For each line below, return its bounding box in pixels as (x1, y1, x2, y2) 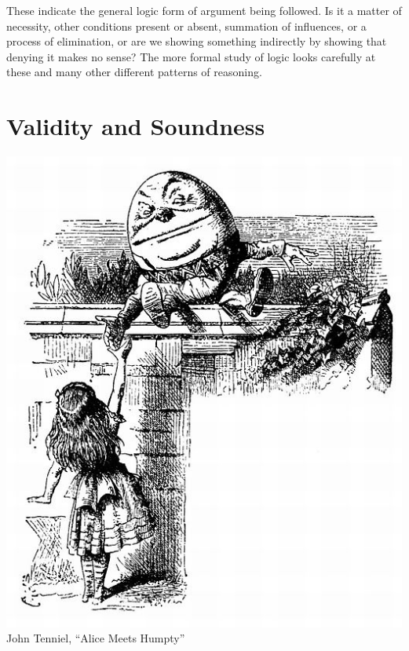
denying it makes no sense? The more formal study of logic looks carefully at (6, 48, 376, 64)
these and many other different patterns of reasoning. (6, 64, 262, 80)
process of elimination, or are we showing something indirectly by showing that (6, 33, 387, 49)
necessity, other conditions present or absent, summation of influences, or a (6, 17, 367, 34)
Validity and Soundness (6, 110, 265, 142)
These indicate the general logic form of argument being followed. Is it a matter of (6, 2, 402, 18)
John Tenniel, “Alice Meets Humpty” (6, 630, 185, 646)
